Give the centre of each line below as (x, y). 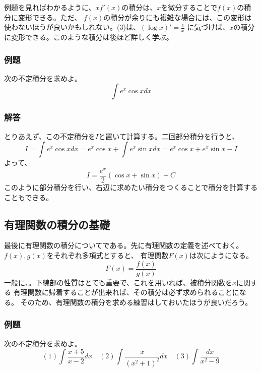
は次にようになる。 (221, 255)
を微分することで (189, 7)
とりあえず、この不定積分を (50, 136)
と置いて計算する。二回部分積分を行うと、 (169, 136)
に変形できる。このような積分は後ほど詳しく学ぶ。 (89, 37)
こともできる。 (29, 197)
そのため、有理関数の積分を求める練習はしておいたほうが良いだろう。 (136, 302)
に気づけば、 (208, 27)
